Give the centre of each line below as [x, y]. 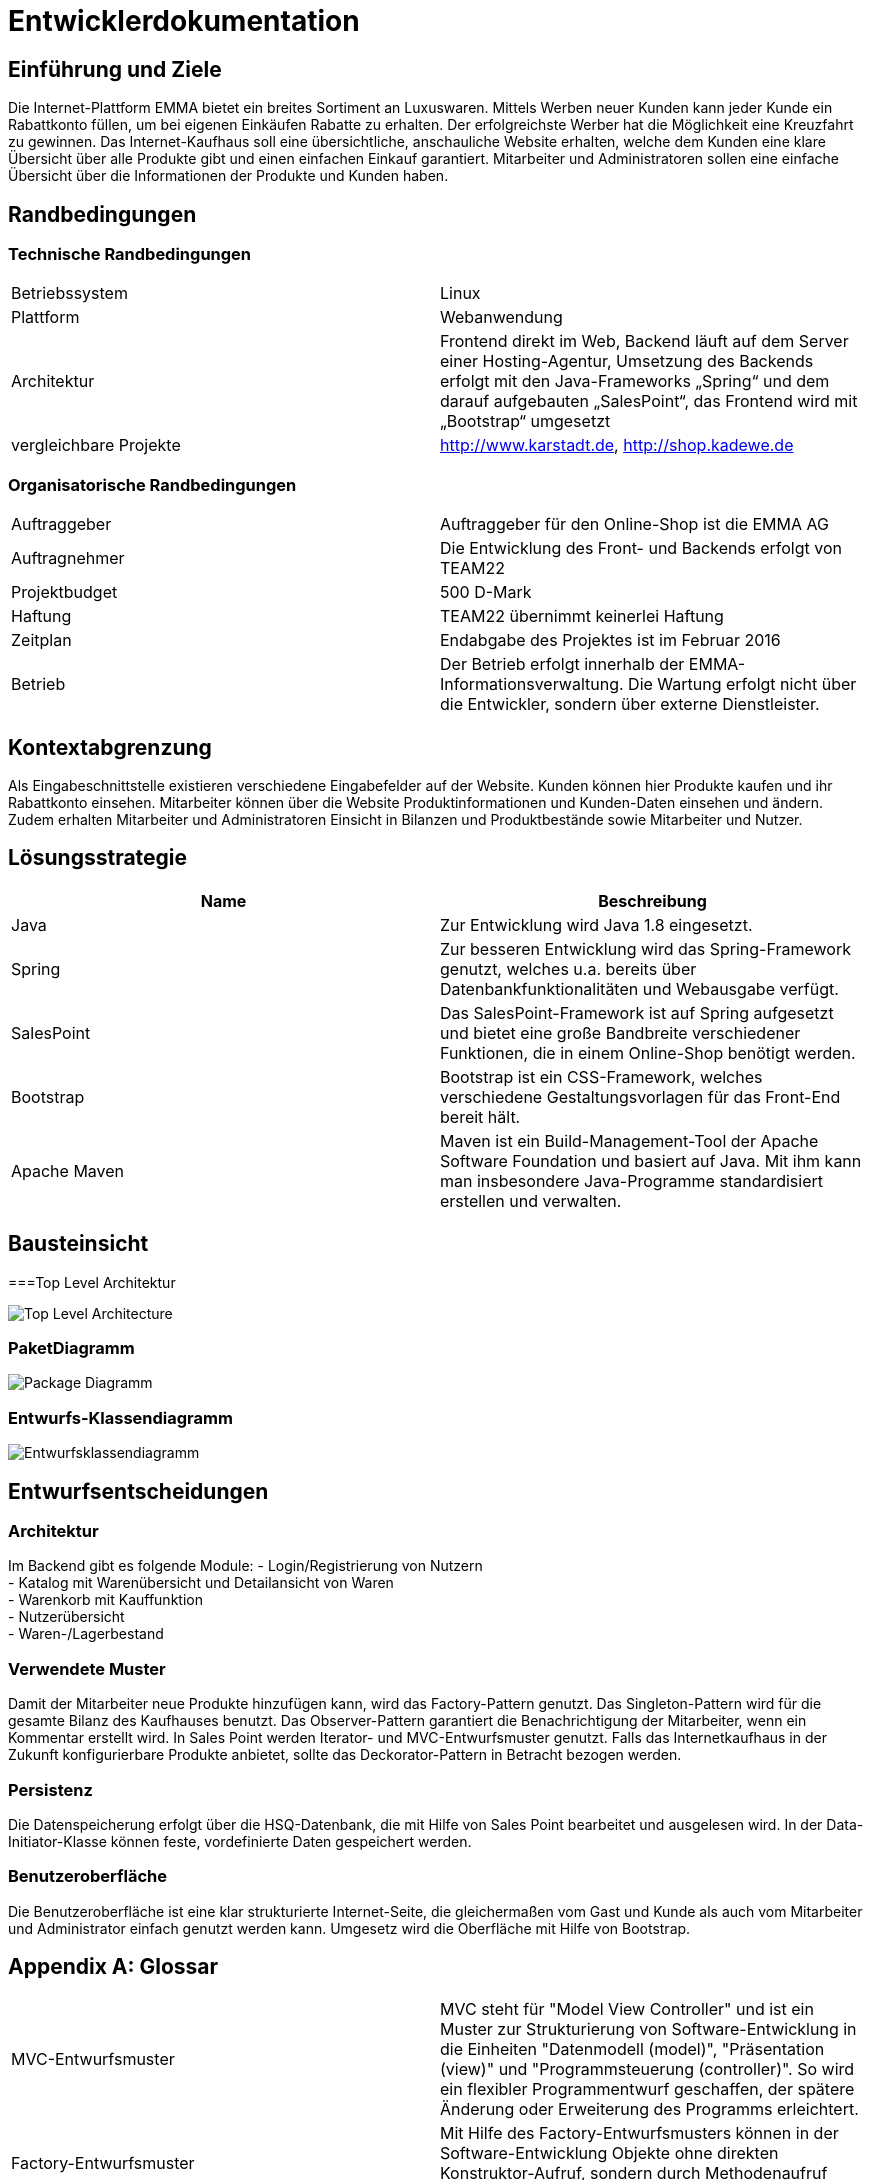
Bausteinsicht [78, 1244]
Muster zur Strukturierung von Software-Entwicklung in [648, 2029]
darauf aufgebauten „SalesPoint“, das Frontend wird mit [649, 401]
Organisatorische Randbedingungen [152, 484]
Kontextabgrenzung [110, 747]
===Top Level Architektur [92, 1282]
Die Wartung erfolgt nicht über [742, 684]
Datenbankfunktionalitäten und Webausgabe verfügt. [639, 988]
